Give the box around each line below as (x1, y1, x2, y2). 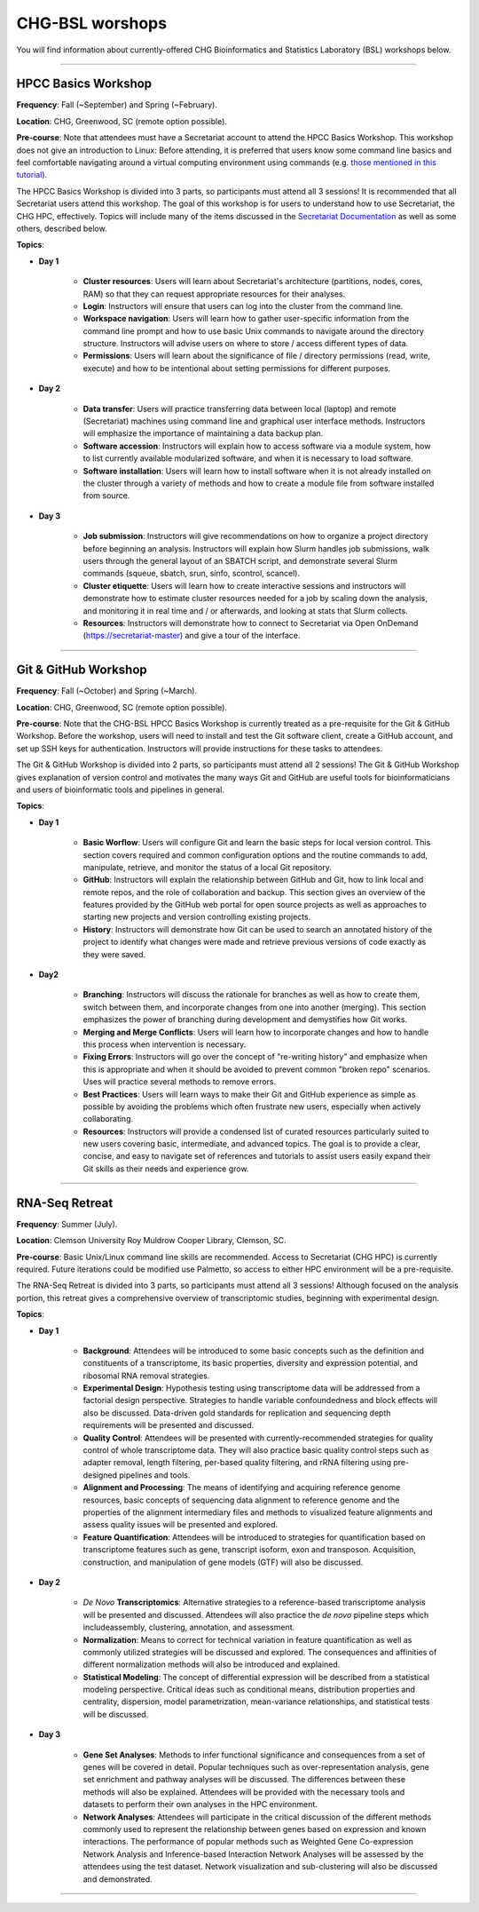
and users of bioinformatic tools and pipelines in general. (16, 784, 225, 795)
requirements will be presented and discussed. (82, 1420, 255, 1431)
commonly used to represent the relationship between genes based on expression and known (82, 1823, 427, 1834)
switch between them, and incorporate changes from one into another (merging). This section (82, 1002, 427, 1012)
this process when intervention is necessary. (82, 1039, 247, 1050)
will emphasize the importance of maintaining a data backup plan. (82, 428, 324, 439)
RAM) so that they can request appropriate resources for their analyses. (82, 289, 346, 299)
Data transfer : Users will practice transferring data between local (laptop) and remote (82, 403, 397, 414)
